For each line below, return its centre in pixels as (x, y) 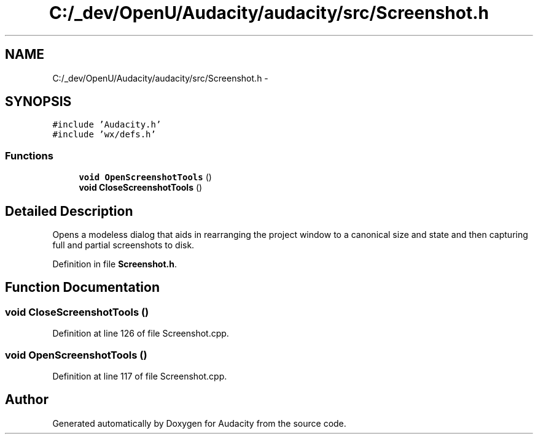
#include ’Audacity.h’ (107, 125)
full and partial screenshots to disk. (123, 245)
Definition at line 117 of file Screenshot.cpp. (140, 376)
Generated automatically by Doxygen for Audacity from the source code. (199, 423)
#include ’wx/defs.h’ (104, 135)
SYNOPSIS (38, 102)
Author (27, 400)
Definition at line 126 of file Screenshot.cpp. (141, 334)
